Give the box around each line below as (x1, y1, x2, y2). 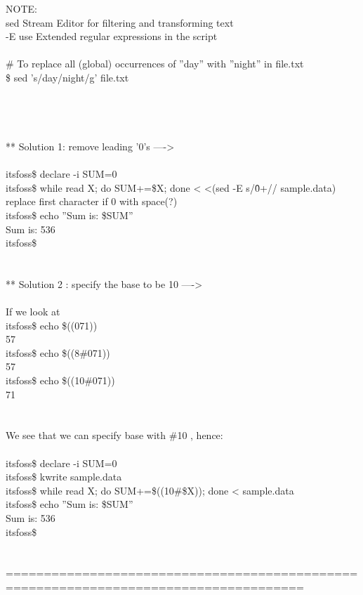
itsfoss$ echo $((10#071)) (6, 373, 115, 388)
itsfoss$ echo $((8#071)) (6, 345, 110, 360)
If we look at (6, 304, 60, 319)
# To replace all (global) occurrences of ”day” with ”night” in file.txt (6, 56, 304, 71)
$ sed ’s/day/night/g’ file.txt (6, 70, 129, 84)
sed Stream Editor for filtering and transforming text (6, 15, 234, 30)
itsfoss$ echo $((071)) (6, 318, 98, 332)
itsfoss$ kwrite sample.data (6, 469, 122, 484)
